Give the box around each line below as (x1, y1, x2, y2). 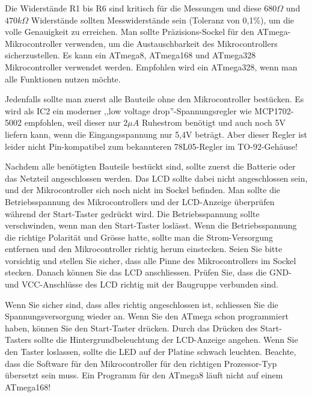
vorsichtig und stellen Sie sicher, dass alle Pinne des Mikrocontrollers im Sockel (5, 254, 296, 266)
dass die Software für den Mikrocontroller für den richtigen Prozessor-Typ (5, 357, 277, 369)
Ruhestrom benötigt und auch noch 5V (141, 116, 286, 129)
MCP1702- (254, 104, 294, 117)
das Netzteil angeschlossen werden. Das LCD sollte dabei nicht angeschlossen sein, (5, 171, 308, 184)
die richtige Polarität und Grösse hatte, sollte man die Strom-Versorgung (5, 230, 274, 243)
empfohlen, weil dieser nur (24, 116, 121, 129)
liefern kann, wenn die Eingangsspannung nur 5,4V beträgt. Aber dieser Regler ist (5, 128, 308, 140)
